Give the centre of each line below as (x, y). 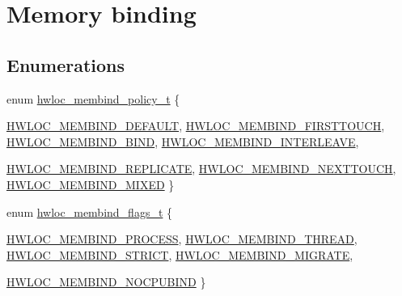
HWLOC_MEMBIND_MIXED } (91, 184)
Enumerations (66, 64)
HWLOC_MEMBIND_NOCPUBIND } (106, 282)
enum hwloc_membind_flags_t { (90, 211)
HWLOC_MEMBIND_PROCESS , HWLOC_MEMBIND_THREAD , (182, 239)
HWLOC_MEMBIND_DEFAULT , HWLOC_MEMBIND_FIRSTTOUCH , (196, 126)
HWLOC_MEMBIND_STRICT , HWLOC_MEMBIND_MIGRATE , (180, 254)
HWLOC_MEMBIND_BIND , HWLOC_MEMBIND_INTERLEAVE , (183, 141)
